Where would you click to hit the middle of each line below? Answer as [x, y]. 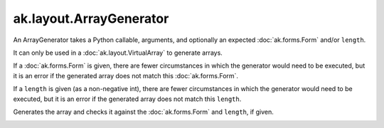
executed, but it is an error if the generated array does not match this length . [127, 99]
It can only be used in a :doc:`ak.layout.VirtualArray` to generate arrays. [118, 53]
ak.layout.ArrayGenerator [91, 18]
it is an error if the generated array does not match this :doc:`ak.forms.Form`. [126, 75]
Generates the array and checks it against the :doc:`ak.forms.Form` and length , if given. [143, 112]
